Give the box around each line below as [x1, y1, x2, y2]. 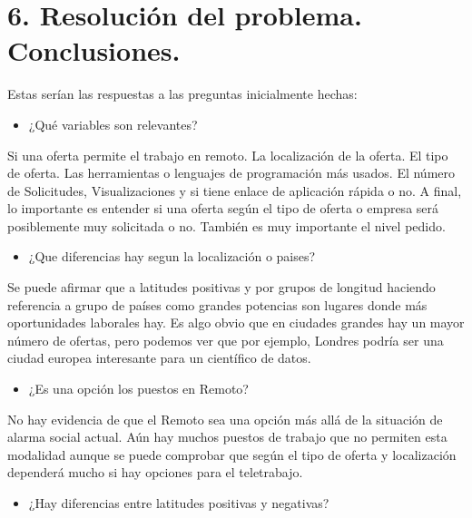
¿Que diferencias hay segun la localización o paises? [28, 247, 316, 266]
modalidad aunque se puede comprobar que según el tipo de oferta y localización [7, 445, 457, 464]
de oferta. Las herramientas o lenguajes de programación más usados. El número [7, 163, 456, 182]
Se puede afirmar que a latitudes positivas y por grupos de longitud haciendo [7, 278, 436, 297]
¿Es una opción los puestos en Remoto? [28, 379, 249, 398]
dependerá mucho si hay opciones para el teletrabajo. [7, 463, 303, 482]
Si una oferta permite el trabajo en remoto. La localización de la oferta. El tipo [7, 145, 448, 164]
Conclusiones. [7, 32, 181, 69]
